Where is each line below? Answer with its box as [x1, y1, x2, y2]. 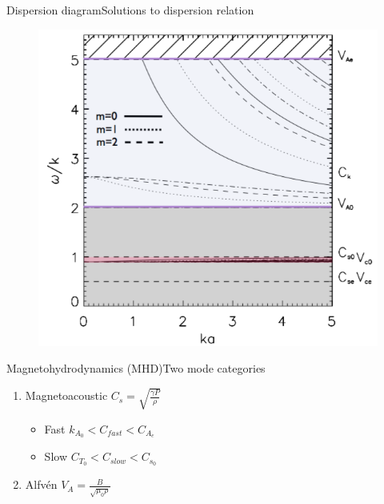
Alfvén [25, 476, 58, 493]
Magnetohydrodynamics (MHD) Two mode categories [6, 360, 266, 377]
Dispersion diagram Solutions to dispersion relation [6, 2, 254, 18]
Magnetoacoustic [25, 387, 108, 404]
